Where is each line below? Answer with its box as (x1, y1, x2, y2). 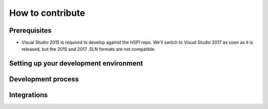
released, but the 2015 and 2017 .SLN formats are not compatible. (21, 46, 156, 52)
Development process (9, 75, 79, 84)
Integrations (9, 91, 48, 99)
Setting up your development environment (9, 59, 143, 68)
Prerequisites (9, 26, 52, 35)
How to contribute (9, 7, 85, 18)
